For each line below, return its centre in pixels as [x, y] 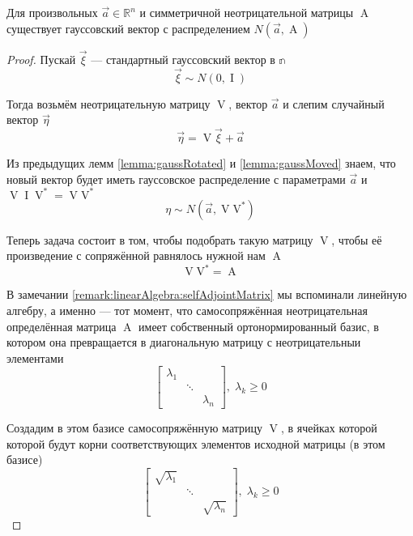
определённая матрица [62, 326]
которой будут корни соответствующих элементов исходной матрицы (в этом [196, 443]
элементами [35, 357]
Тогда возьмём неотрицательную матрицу [109, 103]
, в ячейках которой [329, 428]
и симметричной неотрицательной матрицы [247, 12]
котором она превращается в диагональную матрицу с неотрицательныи [184, 342]
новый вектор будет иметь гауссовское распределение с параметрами [176, 179]
